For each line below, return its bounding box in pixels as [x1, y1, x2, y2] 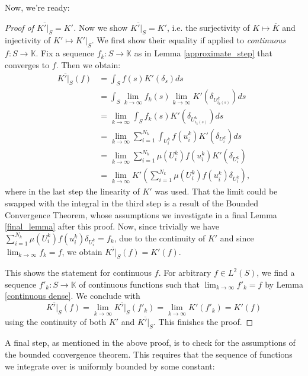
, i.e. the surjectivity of [166, 21, 250, 33]
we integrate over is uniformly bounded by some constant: [5, 359, 215, 372]
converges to [5, 58, 50, 71]
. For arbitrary [158, 266, 211, 279]
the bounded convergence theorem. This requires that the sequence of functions [5, 348, 293, 360]
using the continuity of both [5, 315, 107, 327]
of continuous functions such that [79, 278, 200, 290]
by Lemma [265, 278, 303, 290]
